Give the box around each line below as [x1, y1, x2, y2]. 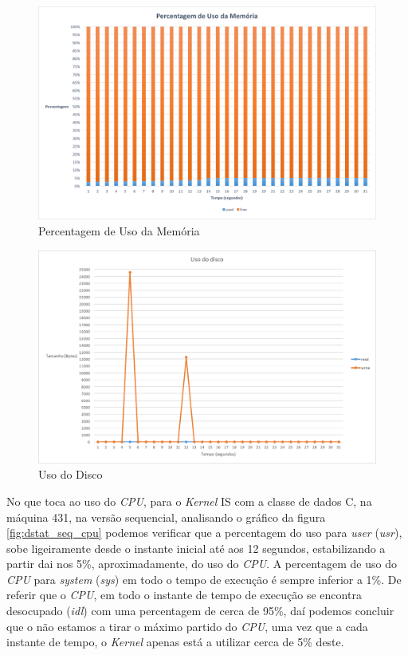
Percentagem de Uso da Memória [38, 223, 200, 239]
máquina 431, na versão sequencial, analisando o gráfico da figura [6, 508, 326, 525]
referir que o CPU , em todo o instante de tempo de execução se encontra [6, 586, 362, 603]
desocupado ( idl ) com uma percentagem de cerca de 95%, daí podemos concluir [6, 602, 394, 619]
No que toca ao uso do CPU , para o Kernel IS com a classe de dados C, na [6, 492, 372, 509]
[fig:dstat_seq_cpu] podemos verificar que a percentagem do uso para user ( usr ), [6, 524, 402, 541]
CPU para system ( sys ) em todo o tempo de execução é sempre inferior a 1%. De [6, 570, 402, 587]
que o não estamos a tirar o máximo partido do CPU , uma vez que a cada [6, 618, 368, 634]
